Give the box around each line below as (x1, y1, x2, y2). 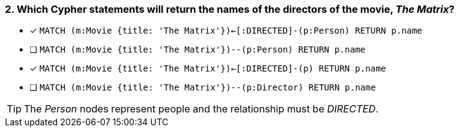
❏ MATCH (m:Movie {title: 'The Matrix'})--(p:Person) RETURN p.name (29, 44, 366, 55)
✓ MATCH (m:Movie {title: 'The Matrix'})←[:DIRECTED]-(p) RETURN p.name (29, 63, 387, 74)
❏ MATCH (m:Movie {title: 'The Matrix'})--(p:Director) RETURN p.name (29, 82, 376, 93)
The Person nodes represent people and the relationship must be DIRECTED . (24, 103, 379, 116)
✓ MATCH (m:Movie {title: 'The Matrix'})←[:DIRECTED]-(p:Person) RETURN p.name (29, 25, 423, 36)
